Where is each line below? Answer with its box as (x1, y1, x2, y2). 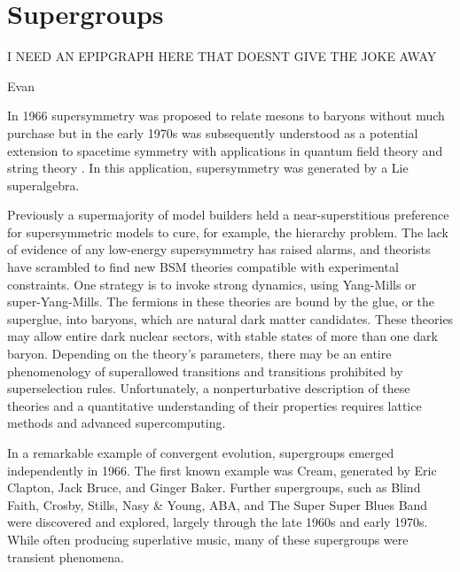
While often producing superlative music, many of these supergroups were (7, 529, 409, 548)
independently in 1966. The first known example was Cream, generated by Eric (7, 460, 437, 479)
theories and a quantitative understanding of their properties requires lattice (7, 396, 422, 414)
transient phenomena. (7, 547, 124, 566)
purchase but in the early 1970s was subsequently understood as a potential (7, 123, 418, 142)
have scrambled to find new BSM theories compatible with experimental (7, 258, 399, 276)
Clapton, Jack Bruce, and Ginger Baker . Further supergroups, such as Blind (7, 478, 421, 497)
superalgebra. (7, 175, 80, 194)
